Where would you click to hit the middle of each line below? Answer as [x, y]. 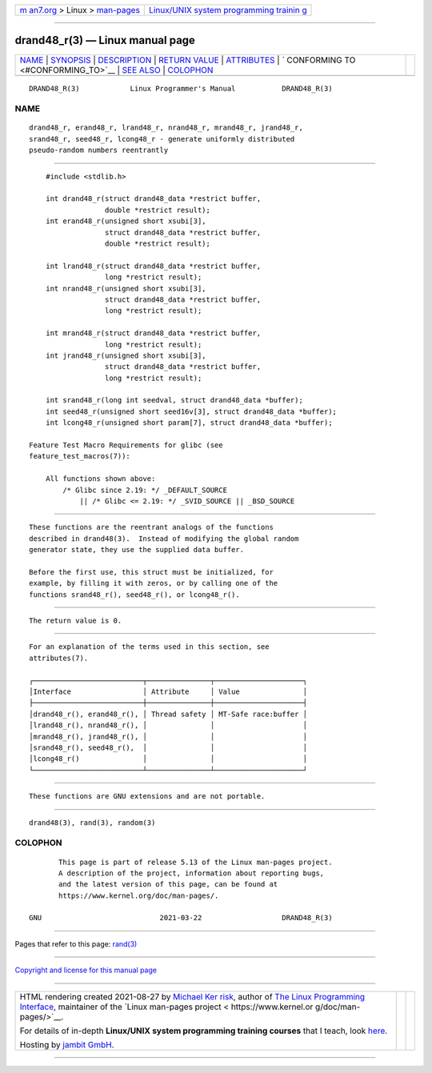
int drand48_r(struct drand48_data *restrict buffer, [153, 199]
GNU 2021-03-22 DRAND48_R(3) [181, 918]
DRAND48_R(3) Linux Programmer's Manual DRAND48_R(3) [181, 88]
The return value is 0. [76, 621]
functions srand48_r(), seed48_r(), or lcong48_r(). [134, 595]
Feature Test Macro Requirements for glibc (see [126, 445]
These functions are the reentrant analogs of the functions [151, 527]
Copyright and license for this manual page [86, 970]
